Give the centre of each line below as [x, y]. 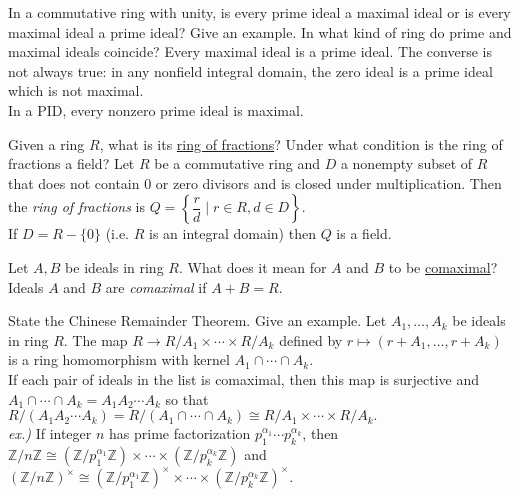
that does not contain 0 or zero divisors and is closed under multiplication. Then [255, 182]
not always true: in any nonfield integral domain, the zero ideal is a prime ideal [250, 70]
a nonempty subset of [406, 163]
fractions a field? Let [71, 163]
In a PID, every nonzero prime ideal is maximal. [156, 109]
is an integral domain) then [232, 233]
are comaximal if [156, 286]
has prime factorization [180, 433]
